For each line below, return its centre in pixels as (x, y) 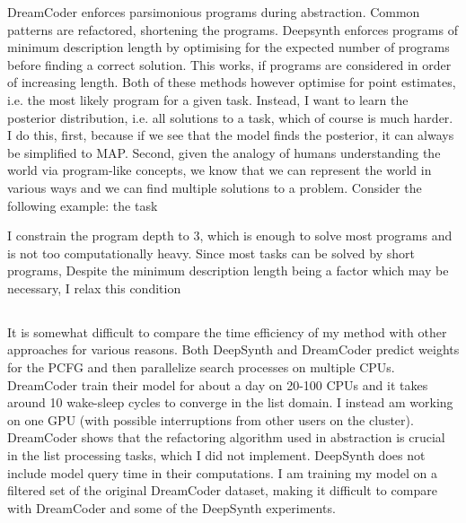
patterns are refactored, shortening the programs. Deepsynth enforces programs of (233, 29)
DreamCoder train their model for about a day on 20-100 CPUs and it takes (218, 384)
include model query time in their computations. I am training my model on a (222, 472)
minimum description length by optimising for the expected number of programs (229, 47)
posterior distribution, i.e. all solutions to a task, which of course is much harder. (230, 117)
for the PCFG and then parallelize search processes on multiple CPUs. (201, 367)
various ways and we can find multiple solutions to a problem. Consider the (215, 187)
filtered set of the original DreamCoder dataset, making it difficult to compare (222, 490)
